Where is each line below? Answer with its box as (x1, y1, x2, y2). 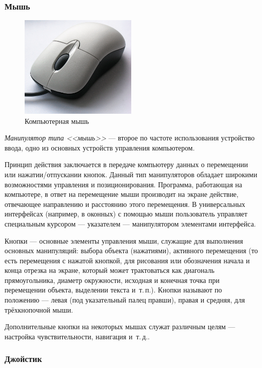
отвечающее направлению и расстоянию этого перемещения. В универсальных (5, 198, 245, 209)
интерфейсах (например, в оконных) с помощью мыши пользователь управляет (5, 208, 247, 219)
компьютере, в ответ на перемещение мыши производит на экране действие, (5, 189, 239, 199)
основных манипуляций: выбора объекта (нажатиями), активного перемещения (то (5, 245, 258, 256)
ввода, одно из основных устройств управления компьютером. (5, 142, 195, 153)
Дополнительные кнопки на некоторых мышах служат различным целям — (5, 321, 235, 332)
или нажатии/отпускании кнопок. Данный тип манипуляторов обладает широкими (5, 169, 257, 179)
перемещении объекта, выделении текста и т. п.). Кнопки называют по (5, 284, 222, 295)
